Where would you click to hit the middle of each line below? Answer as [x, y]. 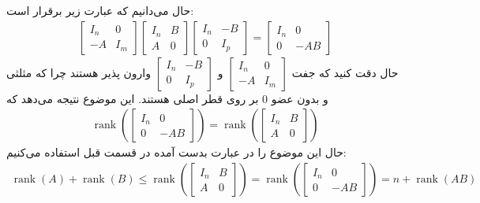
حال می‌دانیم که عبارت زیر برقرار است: [100, 10]
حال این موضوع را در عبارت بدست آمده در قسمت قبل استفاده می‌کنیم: [176, 152]
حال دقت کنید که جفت [345, 72]
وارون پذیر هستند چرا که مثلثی [79, 72]
